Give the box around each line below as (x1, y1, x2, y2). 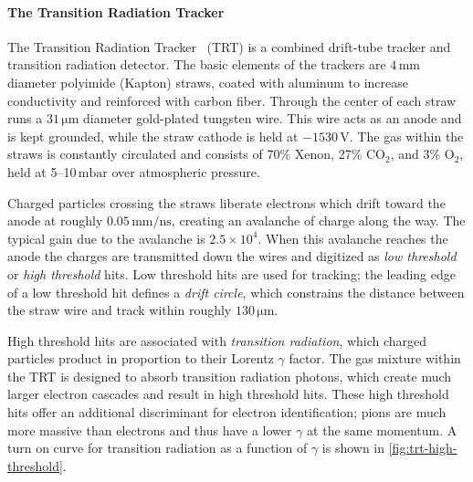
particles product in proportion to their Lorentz (7, 349, 274, 368)
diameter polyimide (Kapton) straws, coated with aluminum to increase (7, 72, 409, 91)
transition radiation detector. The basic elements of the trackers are (7, 55, 386, 74)
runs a (7, 109, 43, 128)
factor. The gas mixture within (289, 349, 461, 368)
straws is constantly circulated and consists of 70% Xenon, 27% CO (7, 144, 385, 163)
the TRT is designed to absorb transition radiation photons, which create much (7, 366, 452, 385)
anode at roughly (7, 211, 103, 230)
